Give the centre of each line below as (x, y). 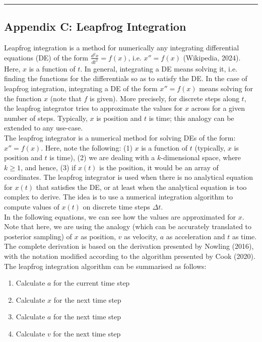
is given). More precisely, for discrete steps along (165, 98)
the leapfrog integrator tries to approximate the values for (93, 108)
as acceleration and (195, 236)
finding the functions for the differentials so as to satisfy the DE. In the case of (126, 78)
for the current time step (92, 283)
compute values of (32, 207)
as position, (98, 236)
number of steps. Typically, (46, 118)
